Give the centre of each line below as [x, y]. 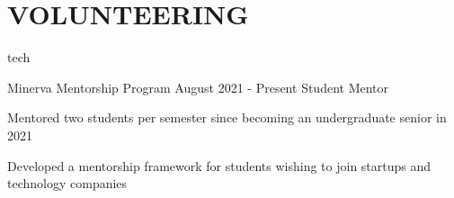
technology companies [67, 183]
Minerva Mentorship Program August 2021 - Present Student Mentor [198, 87]
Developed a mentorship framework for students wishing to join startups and [219, 165]
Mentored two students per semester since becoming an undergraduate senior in [227, 117]
